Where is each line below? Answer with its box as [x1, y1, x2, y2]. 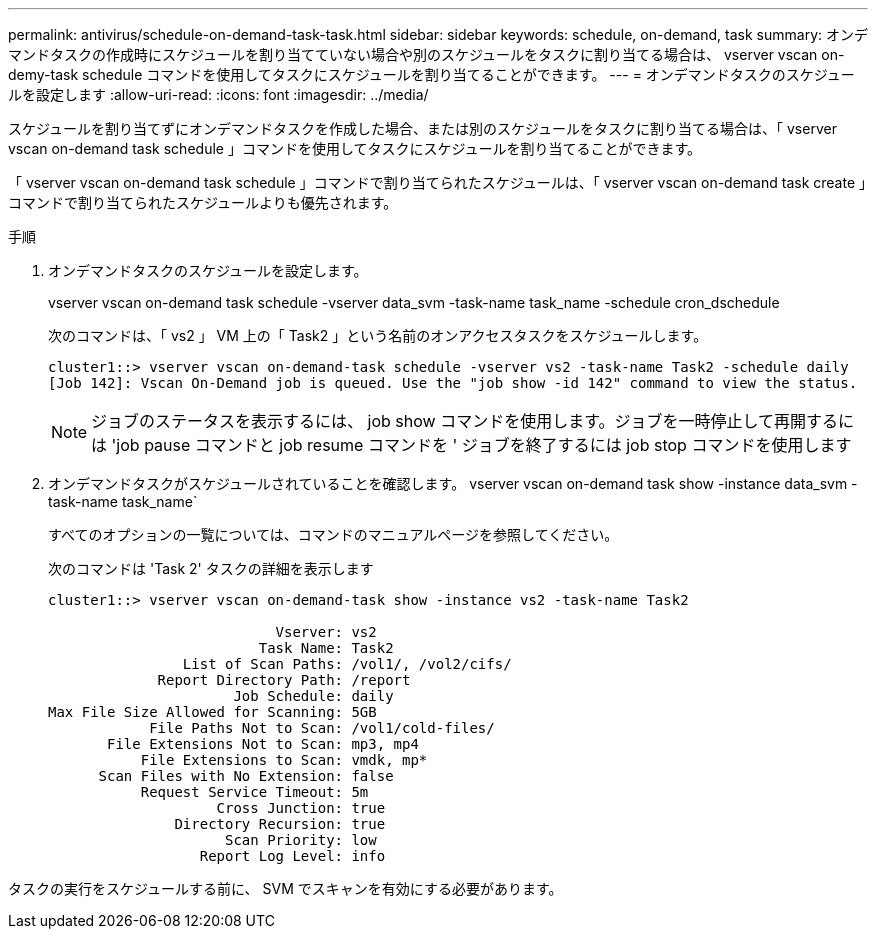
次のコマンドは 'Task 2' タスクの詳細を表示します [48, 560, 374, 577]
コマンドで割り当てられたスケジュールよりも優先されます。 [8, 194, 398, 211]
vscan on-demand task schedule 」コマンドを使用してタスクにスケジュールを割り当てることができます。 [8, 140, 702, 157]
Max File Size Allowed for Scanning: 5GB [48, 704, 377, 720]
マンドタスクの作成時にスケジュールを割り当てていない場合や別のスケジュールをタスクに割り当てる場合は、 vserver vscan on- [8, 46, 845, 63]
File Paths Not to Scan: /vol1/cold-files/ [149, 720, 495, 736]
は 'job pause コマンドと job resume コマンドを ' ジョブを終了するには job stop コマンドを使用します [91, 435, 852, 455]
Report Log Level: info [199, 848, 386, 864]
